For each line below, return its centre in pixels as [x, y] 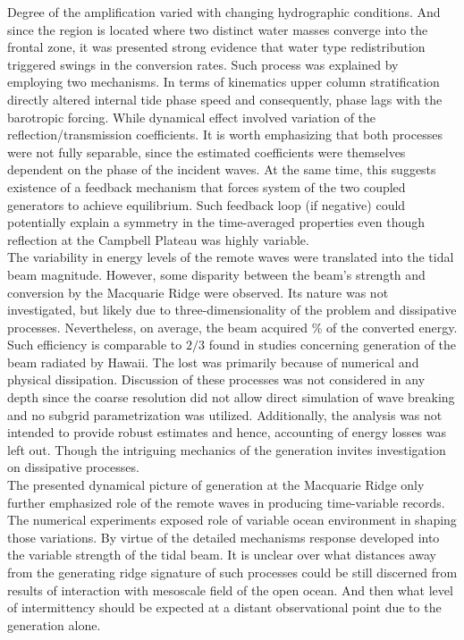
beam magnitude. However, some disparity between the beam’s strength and [216, 274]
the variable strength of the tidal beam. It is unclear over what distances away [222, 555]
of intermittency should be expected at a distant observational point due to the [224, 607]
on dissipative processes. [73, 467]
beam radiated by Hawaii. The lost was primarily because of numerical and [213, 362]
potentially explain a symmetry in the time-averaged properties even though [216, 222]
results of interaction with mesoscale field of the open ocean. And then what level [230, 589]
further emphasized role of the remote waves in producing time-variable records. [226, 502]
